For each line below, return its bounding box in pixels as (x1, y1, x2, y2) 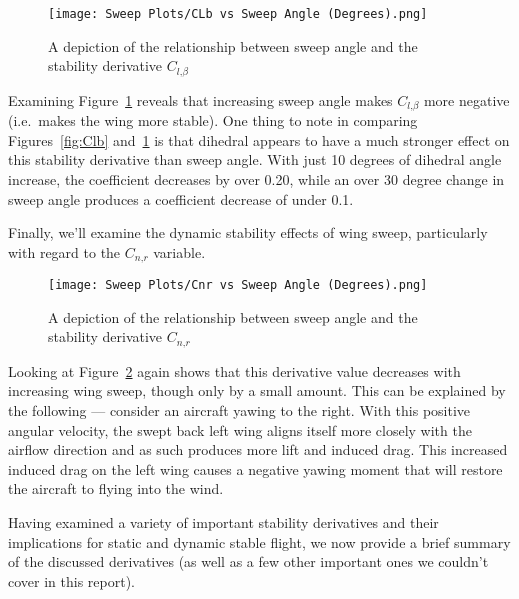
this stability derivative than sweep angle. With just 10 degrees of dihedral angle (8, 149, 502, 170)
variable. (153, 241, 206, 262)
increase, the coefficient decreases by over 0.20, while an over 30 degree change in (8, 168, 505, 189)
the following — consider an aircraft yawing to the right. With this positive (8, 400, 471, 421)
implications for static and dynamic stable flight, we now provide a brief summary (8, 531, 511, 552)
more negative (423, 89, 510, 110)
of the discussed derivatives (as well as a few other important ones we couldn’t (8, 551, 489, 572)
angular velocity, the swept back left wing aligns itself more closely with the (8, 419, 472, 440)
